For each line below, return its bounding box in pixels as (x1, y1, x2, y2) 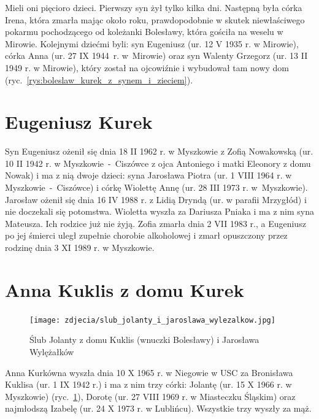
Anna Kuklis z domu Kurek (5, 277, 244, 302)
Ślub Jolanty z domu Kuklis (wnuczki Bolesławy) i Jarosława (29, 333, 259, 346)
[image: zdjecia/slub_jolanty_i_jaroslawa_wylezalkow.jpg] (29, 315, 275, 325)
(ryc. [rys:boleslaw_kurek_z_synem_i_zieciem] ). (5, 73, 193, 86)
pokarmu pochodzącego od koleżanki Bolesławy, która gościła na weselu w (5, 25, 283, 38)
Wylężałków (29, 345, 74, 358)
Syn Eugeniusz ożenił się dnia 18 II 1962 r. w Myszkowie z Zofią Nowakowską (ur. (5, 145, 313, 158)
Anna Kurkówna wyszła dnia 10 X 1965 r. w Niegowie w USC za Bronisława (5, 366, 293, 379)
